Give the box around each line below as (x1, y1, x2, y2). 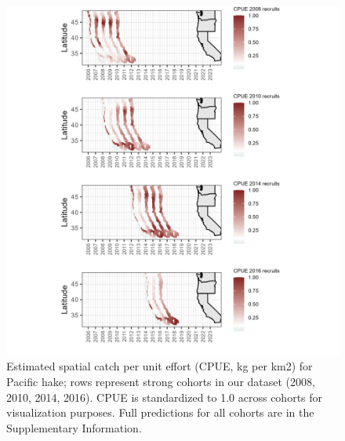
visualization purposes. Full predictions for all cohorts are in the (6, 404, 314, 421)
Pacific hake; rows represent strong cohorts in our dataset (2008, (6, 374, 315, 390)
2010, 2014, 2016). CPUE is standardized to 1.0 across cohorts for (6, 388, 323, 405)
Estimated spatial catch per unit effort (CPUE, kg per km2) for (6, 358, 313, 374)
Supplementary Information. (6, 419, 142, 436)
